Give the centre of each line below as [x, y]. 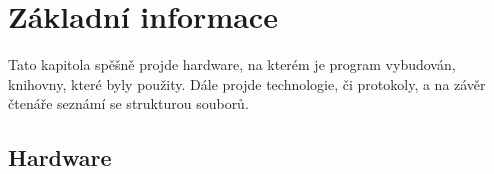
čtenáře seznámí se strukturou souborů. [128, 103]
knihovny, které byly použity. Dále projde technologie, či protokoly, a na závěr [247, 83]
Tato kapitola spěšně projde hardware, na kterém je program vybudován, [232, 64]
